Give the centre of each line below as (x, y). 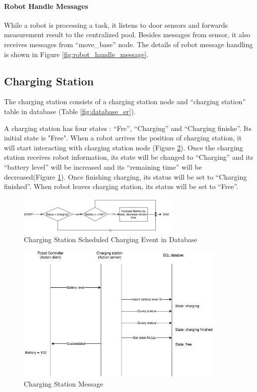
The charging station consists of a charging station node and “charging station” (125, 101)
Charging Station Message (64, 384)
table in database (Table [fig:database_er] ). (70, 111)
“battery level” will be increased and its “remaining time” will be (103, 166)
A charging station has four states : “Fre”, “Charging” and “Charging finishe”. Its (128, 128)
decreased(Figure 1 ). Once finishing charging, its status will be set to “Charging (126, 176)
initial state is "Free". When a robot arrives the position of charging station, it (123, 138)
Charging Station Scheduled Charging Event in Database (111, 239)
